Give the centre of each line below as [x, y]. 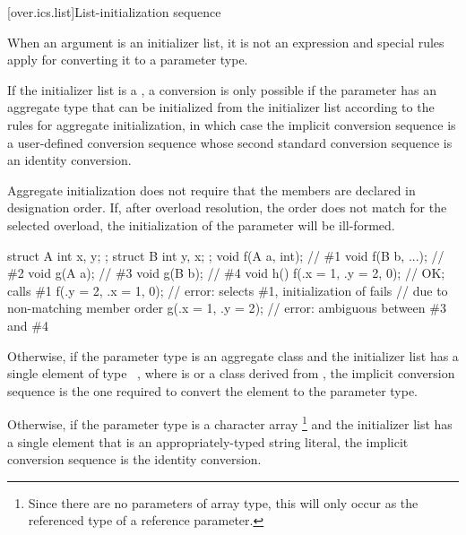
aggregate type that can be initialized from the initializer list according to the [221, 107]
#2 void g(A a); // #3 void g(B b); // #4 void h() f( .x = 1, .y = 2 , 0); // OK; [226, 273]
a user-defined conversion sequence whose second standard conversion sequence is [230, 142]
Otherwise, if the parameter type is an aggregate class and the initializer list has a [233, 355]
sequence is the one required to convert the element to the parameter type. [213, 390]
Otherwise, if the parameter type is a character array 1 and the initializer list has [230, 423]
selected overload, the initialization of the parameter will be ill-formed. [201, 224]
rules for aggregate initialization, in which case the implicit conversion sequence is [232, 124]
